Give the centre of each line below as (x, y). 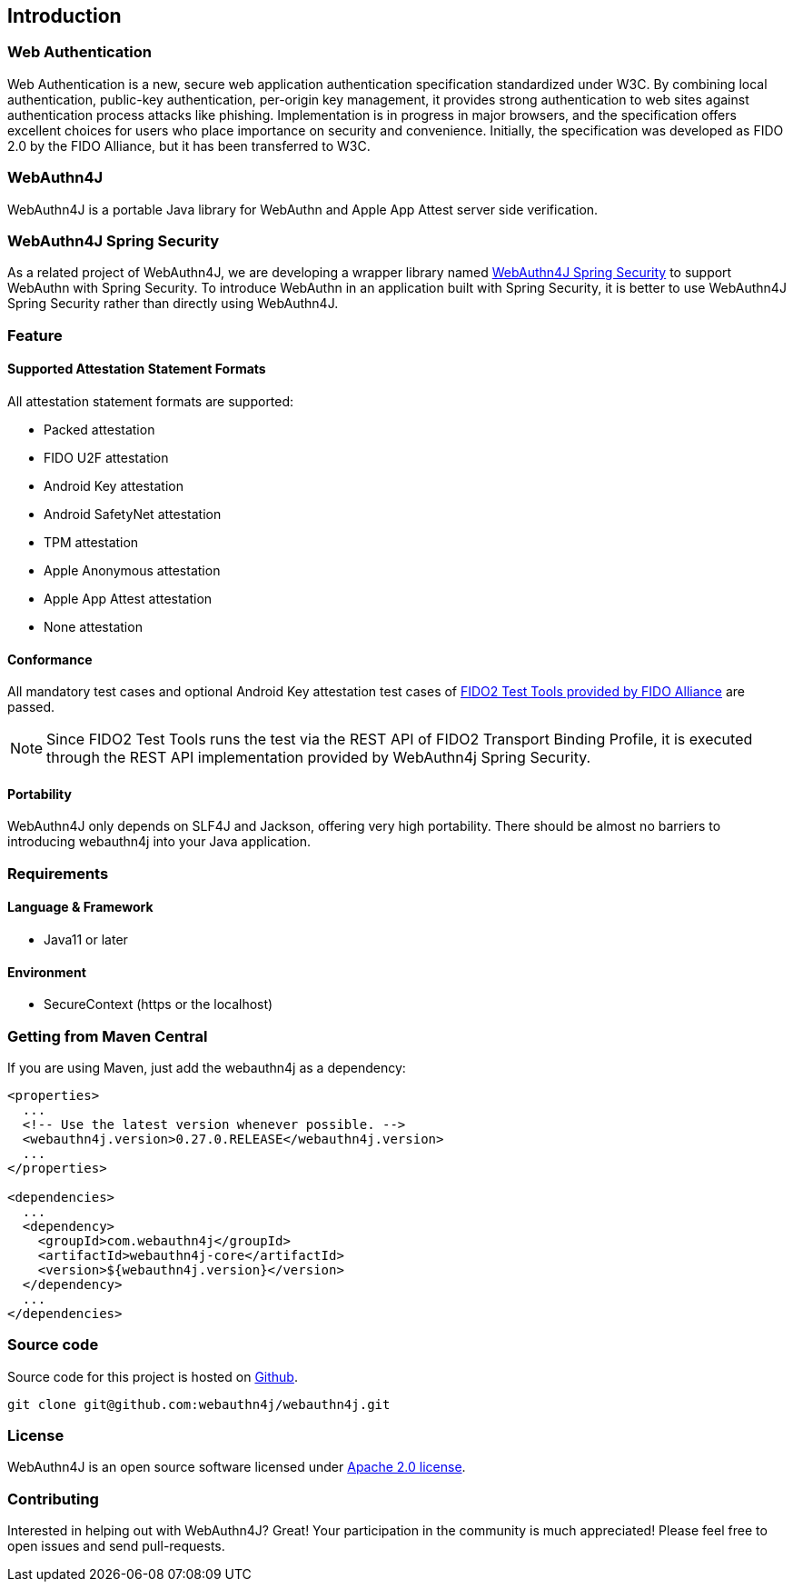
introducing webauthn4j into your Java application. (159, 842)
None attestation (93, 626)
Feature (35, 335)
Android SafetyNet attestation (133, 514)
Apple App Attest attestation (128, 598)
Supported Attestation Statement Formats (137, 369)
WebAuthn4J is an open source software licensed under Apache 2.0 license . (237, 1467)
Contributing (53, 1499)
